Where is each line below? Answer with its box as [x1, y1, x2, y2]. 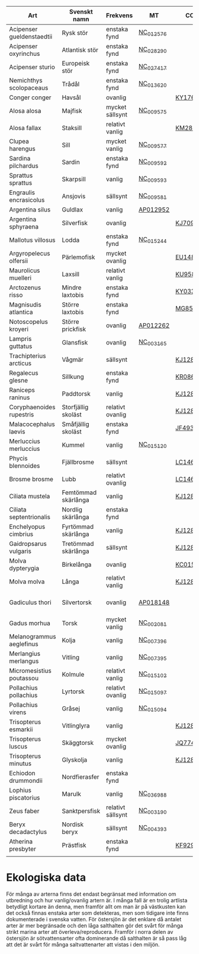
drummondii [9, 776, 43, 785]
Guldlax [62, 206, 84, 213]
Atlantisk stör [62, 46, 99, 54]
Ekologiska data [6, 871, 86, 884]
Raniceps [9, 386, 36, 394]
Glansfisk [62, 339, 88, 346]
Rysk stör [62, 29, 88, 37]
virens [9, 708, 27, 716]
